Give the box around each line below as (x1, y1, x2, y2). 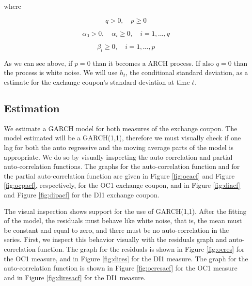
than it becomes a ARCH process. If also (93, 58, 214, 68)
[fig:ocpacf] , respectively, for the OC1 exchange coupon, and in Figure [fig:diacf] (4, 180, 240, 190)
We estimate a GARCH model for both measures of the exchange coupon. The (4, 123, 237, 133)
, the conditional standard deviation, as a (126, 67, 248, 77)
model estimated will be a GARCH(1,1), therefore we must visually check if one (4, 133, 241, 143)
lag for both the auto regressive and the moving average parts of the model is (4, 142, 234, 152)
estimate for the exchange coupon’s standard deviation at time (4, 77, 190, 87)
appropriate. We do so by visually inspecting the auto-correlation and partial (4, 151, 233, 162)
